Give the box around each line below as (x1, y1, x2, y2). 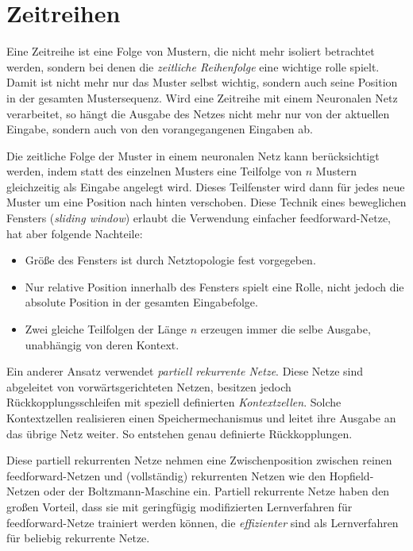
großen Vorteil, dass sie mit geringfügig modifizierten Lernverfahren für (6, 498, 353, 514)
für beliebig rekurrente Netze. (6, 530, 150, 546)
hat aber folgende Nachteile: (6, 225, 143, 241)
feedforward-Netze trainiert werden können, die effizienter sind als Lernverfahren (6, 514, 399, 530)
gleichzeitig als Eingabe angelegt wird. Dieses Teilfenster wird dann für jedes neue (6, 178, 405, 195)
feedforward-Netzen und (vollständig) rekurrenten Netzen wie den (6, 467, 326, 484)
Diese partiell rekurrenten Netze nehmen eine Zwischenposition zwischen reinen (6, 452, 392, 468)
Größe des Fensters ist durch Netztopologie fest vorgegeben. (25, 252, 316, 268)
